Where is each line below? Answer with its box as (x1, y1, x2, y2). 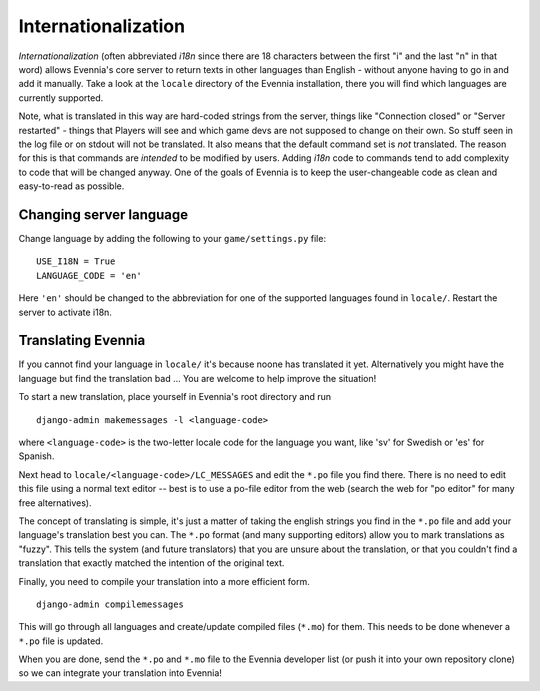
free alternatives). (18, 496, 92, 509)
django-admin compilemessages (36, 598, 185, 610)
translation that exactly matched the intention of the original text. (18, 557, 285, 569)
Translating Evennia (18, 332, 146, 349)
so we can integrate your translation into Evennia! (18, 667, 222, 679)
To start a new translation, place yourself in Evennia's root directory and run (18, 391, 332, 403)
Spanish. (18, 450, 55, 462)
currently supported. (18, 91, 104, 104)
